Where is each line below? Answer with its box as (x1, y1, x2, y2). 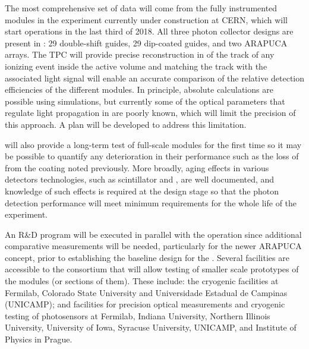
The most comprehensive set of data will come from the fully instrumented (5, 2, 278, 14)
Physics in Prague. (5, 333, 72, 345)
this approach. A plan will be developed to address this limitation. (5, 118, 247, 130)
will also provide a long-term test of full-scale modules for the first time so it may (5, 138, 302, 150)
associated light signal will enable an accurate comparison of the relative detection (5, 71, 305, 84)
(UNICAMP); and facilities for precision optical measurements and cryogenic (5, 298, 285, 310)
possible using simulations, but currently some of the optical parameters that (5, 95, 285, 107)
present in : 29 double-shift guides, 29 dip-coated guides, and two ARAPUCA (5, 36, 288, 49)
